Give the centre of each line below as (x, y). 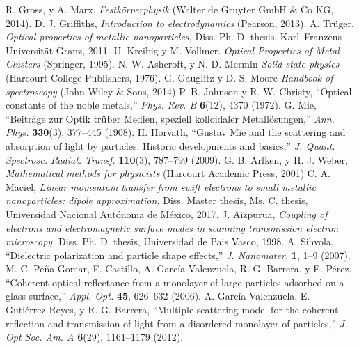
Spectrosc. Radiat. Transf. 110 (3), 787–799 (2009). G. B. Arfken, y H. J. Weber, (177, 159)
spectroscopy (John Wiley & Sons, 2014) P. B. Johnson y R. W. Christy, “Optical (179, 91)
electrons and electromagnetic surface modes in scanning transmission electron (172, 227)
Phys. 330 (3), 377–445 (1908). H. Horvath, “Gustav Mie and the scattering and (176, 132)
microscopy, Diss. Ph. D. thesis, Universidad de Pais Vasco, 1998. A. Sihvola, (170, 241)
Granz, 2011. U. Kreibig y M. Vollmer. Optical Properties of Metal (198, 50)
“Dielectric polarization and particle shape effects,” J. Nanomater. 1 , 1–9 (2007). (178, 255)
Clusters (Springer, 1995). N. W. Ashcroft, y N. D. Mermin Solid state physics (173, 64)
